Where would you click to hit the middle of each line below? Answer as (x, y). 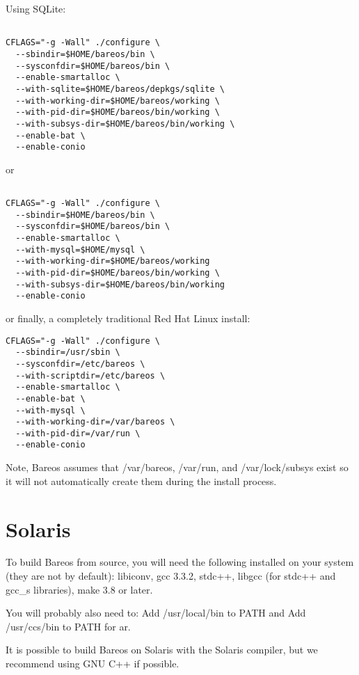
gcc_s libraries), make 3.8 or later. (79, 589)
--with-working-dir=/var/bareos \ (95, 422)
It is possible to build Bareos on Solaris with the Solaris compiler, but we (162, 650)
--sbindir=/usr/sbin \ (68, 352)
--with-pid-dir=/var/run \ (78, 433)
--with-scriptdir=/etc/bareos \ (90, 375)
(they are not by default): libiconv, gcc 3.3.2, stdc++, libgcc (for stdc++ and (171, 576)
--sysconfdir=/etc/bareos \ (80, 364)
